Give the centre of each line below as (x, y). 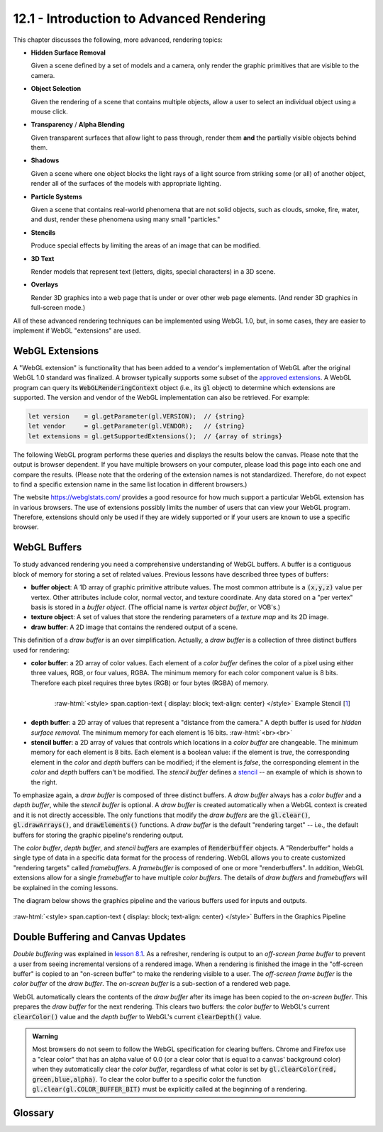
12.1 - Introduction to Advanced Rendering (139, 18)
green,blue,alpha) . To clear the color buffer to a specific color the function (147, 1079)
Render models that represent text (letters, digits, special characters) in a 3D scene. (153, 271)
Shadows (45, 160)
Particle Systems (56, 196)
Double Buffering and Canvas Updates (100, 937)
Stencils (43, 232)
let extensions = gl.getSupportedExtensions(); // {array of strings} (155, 436)
